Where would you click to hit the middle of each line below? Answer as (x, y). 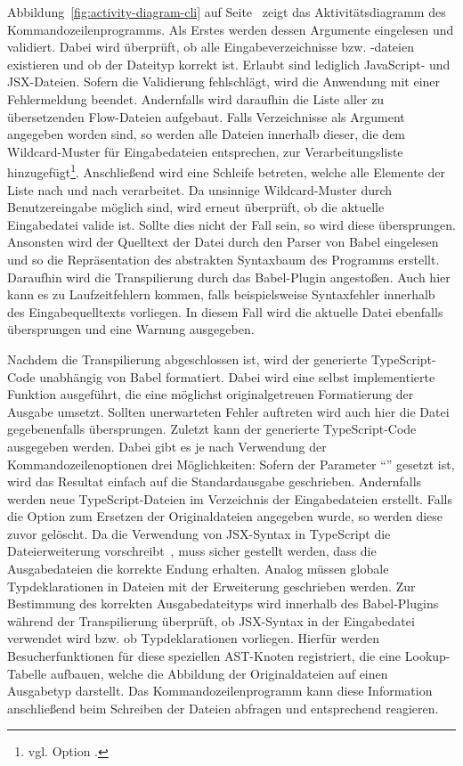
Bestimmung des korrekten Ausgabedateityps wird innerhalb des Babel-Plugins (223, 603)
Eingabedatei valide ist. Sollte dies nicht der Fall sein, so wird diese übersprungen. (231, 224)
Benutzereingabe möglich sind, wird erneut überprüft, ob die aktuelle (196, 207)
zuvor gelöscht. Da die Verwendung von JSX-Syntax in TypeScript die (199, 533)
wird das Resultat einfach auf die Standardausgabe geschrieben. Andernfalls (215, 481)
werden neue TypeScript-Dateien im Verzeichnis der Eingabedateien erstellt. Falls (230, 498)
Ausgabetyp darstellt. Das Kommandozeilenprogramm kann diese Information (220, 691)
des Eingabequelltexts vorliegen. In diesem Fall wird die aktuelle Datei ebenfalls (225, 311)
